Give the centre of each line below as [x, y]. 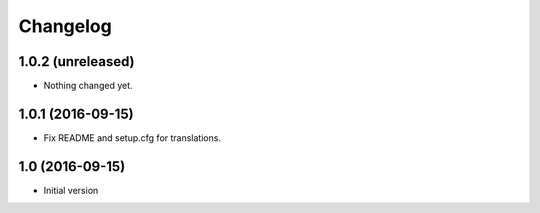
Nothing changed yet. [88, 86]
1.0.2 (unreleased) [76, 61]
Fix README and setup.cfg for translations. [132, 137]
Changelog [65, 26]
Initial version [71, 190]
